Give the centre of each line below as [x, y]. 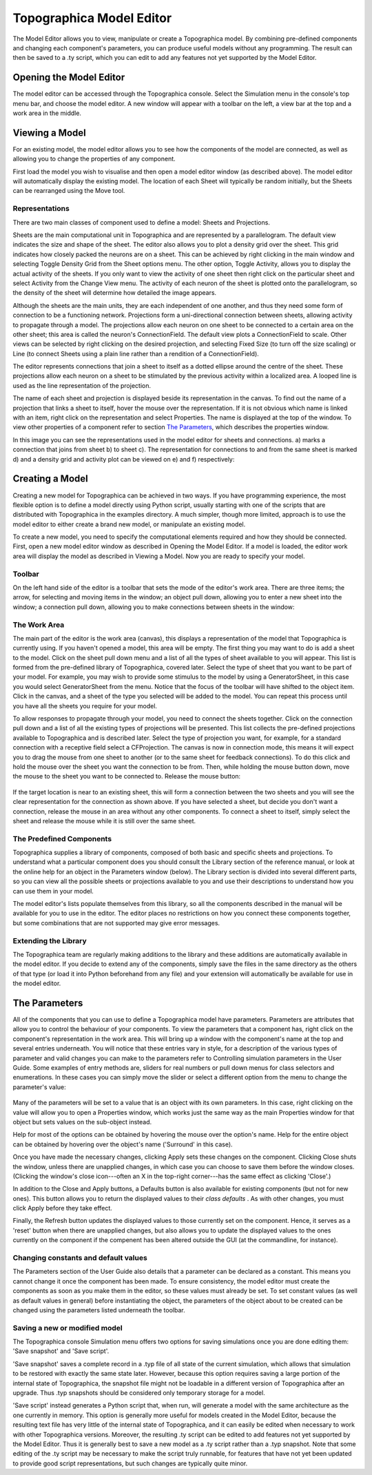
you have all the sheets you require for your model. [85, 705]
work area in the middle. [47, 113]
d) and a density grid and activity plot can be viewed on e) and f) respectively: [124, 459]
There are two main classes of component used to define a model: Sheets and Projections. [141, 222]
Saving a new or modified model [68, 1328]
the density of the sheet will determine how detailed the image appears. [115, 293]
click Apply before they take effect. [63, 1208]
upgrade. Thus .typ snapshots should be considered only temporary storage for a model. [139, 1393]
